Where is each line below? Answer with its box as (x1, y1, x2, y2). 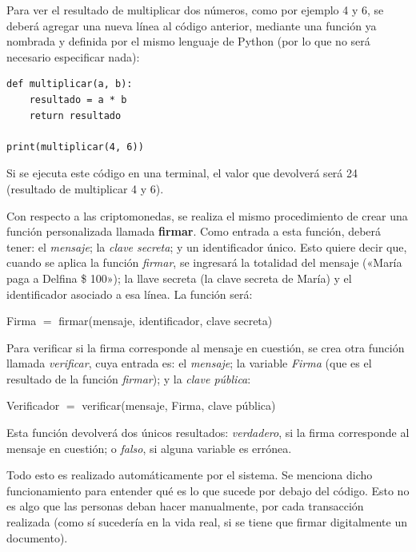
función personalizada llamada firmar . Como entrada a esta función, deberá (6, 223, 382, 240)
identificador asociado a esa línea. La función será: (6, 285, 253, 302)
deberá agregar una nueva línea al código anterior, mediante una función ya (6, 17, 377, 34)
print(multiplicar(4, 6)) (6, 141, 144, 153)
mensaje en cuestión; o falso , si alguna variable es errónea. (6, 439, 292, 456)
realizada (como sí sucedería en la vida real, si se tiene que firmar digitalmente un (6, 514, 407, 530)
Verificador (6, 397, 60, 414)
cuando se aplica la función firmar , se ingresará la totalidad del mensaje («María (6, 254, 402, 271)
